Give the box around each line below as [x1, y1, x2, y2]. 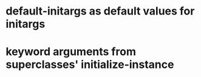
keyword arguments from [5, 45, 136, 59]
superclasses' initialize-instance [5, 58, 174, 72]
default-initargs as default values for [5, 4, 195, 18]
